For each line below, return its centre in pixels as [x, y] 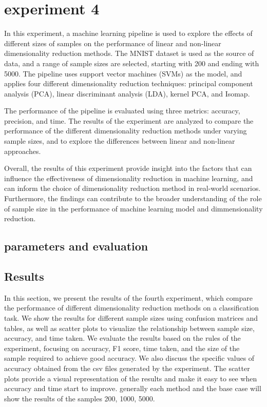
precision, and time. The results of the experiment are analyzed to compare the [129, 120]
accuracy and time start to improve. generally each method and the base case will [133, 388]
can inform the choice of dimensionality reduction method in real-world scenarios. [132, 188]
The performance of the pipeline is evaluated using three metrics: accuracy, [122, 111]
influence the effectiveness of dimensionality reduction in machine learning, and [129, 178]
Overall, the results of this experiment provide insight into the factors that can [128, 168]
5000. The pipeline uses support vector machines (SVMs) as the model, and [123, 73]
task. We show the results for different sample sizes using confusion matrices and [131, 317]
